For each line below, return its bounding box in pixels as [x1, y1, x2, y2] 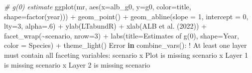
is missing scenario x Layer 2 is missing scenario [4, 59, 150, 70]
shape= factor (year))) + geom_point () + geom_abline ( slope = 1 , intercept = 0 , [4, 11, 249, 21]
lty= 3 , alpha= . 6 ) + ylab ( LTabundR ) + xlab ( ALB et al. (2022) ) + [4, 21, 207, 31]
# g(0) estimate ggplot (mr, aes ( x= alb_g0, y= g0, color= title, [4, 1, 191, 11]
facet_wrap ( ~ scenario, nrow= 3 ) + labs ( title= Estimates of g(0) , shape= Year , [4, 30, 239, 40]
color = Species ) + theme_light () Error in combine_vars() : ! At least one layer [4, 40, 247, 50]
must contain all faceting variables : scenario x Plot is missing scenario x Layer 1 [4, 49, 248, 60]
